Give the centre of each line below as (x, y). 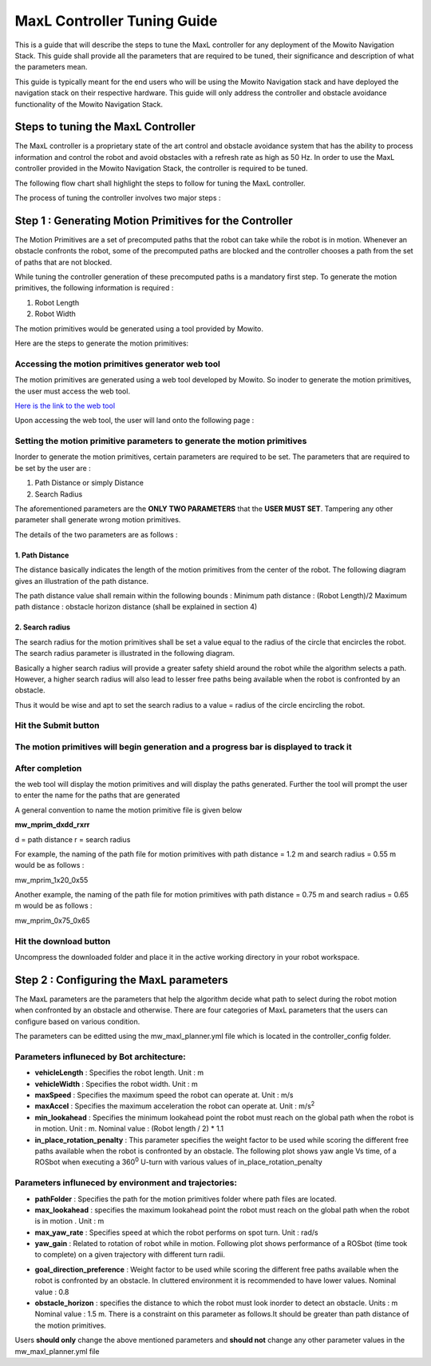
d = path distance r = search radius (73, 839)
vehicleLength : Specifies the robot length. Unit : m (119, 1072)
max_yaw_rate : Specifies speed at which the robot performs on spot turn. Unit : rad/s (176, 1232)
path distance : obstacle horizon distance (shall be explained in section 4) (136, 607)
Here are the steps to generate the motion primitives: (102, 343)
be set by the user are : (53, 468)
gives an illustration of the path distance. (82, 581)
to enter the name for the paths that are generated (97, 795)
